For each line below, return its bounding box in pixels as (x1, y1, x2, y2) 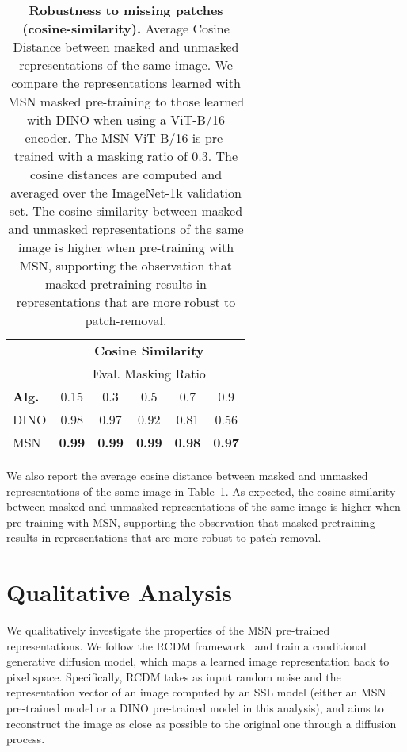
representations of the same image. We (19, 56, 233, 74)
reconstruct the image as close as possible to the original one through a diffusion (6, 715, 397, 731)
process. (6, 731, 45, 747)
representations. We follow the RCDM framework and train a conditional (6, 637, 367, 654)
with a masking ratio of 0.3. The (58, 147, 238, 165)
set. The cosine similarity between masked (9, 201, 243, 220)
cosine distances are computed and (29, 165, 223, 183)
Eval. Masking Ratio (92, 364, 206, 382)
